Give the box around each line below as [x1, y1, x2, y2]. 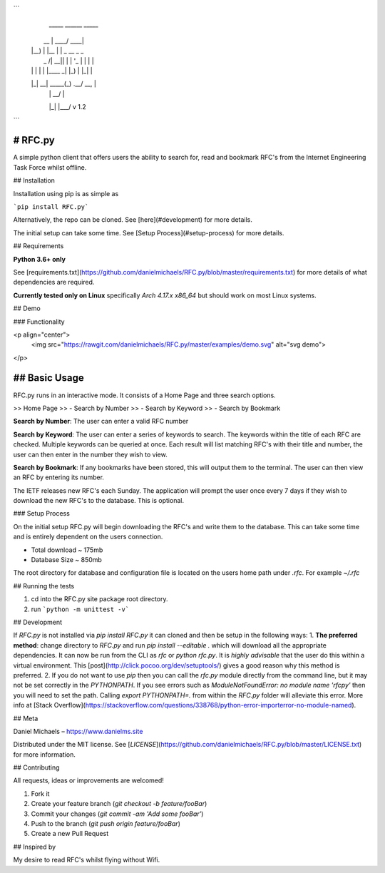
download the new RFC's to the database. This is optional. [13, 496, 185, 505]
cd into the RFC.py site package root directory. [31, 595, 168, 603]
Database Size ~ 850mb [31, 556, 103, 564]
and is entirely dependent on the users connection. [13, 532, 163, 541]
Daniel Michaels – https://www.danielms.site [13, 727, 143, 735]
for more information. [13, 750, 76, 759]
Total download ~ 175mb [31, 546, 103, 554]
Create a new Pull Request [31, 829, 109, 838]
